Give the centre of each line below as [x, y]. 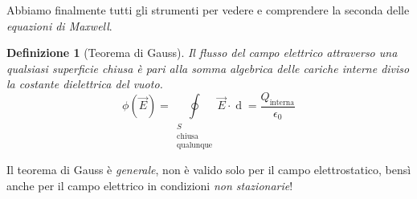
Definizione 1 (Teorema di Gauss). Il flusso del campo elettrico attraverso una [202, 53]
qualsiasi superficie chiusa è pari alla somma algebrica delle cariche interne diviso [208, 68]
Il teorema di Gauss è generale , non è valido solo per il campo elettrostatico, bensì [209, 170]
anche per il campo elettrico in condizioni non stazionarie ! [150, 185]
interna [282, 102]
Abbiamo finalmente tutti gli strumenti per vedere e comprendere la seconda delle [208, 10]
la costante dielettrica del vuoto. [85, 84]
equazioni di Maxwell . [59, 25]
